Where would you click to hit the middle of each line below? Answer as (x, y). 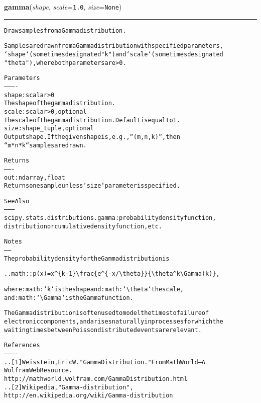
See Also (17, 201)
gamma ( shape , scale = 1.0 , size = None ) (63, 7)
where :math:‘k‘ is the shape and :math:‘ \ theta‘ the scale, (94, 290)
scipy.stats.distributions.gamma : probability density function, (110, 218)
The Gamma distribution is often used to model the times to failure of (107, 313)
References (22, 345)
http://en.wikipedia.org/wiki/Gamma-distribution (89, 396)
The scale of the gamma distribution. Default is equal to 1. (92, 120)
